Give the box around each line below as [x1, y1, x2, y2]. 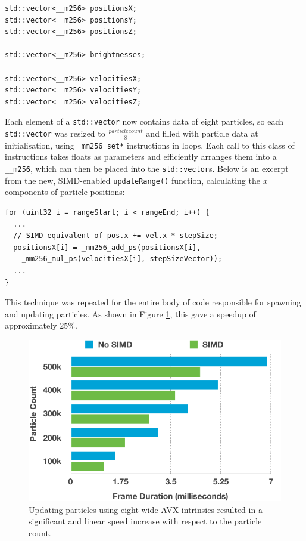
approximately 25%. [5, 319, 77, 332]
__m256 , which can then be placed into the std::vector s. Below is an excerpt [5, 162, 289, 175]
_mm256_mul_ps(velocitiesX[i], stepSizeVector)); [21, 255, 223, 264]
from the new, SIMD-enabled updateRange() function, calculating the [5, 174, 260, 186]
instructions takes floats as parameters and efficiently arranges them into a [5, 150, 277, 163]
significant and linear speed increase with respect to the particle [29, 515, 262, 527]
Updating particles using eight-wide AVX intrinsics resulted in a [29, 503, 263, 515]
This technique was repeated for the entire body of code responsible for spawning [5, 296, 301, 308]
